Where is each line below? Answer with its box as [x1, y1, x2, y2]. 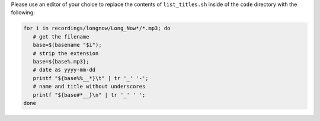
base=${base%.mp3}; [33, 58, 89, 65]
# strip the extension [33, 50, 99, 56]
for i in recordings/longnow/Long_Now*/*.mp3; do [23, 25, 171, 32]
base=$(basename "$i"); [33, 42, 102, 49]
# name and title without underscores [33, 83, 146, 90]
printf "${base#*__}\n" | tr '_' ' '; [33, 91, 146, 98]
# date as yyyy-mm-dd [33, 66, 96, 74]
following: [11, 9, 35, 16]
